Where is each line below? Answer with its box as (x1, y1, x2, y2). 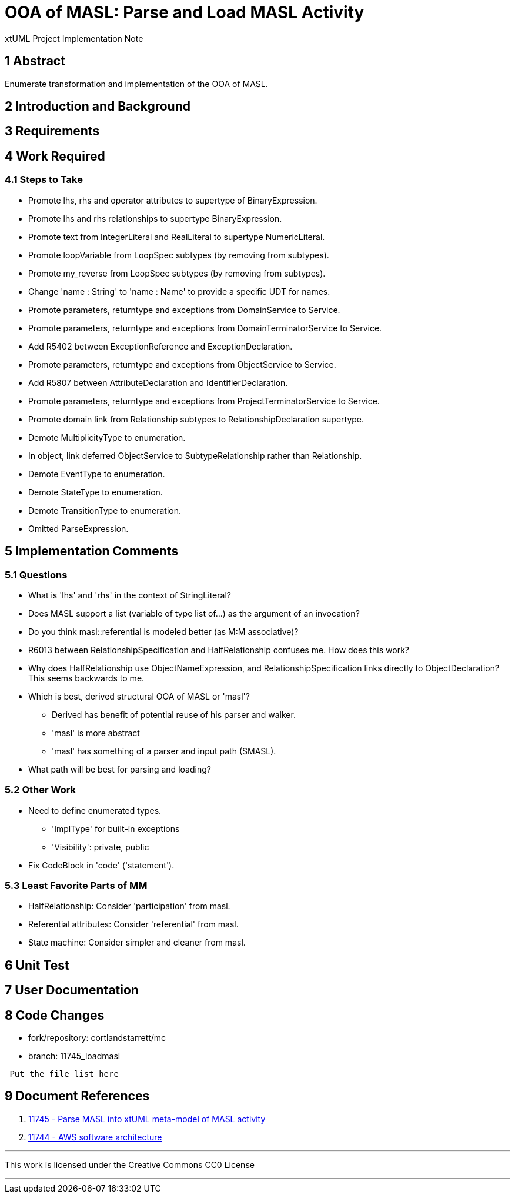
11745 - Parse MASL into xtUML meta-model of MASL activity (28, 1113, 266, 1124)
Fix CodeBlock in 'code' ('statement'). (28, 860, 175, 870)
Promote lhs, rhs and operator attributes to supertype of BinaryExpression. (28, 195, 317, 205)
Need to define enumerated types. (28, 805, 162, 816)
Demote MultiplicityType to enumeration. (28, 432, 186, 442)
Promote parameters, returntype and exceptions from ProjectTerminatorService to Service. (28, 395, 380, 406)
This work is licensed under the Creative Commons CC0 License (5, 1159, 255, 1170)
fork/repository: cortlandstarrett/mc (28, 1033, 166, 1043)
